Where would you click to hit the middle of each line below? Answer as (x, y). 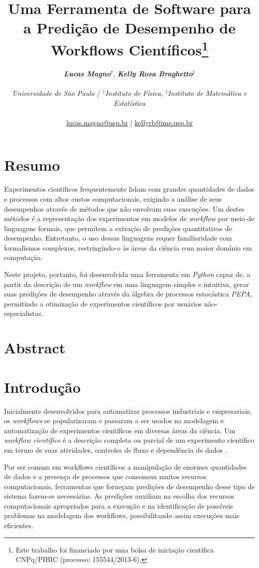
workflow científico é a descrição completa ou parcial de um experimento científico (129, 440)
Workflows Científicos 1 (129, 48)
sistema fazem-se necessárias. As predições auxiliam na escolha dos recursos (119, 496)
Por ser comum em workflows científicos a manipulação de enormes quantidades (126, 466)
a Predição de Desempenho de (129, 28)
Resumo (32, 165)
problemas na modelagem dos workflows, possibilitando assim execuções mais (122, 515)
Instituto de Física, (134, 93)
